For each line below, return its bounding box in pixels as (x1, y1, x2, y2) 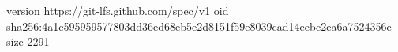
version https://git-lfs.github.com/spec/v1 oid (6, 2, 229, 18)
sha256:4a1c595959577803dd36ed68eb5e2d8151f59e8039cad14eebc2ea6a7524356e (6, 17, 392, 34)
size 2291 (6, 33, 50, 50)
